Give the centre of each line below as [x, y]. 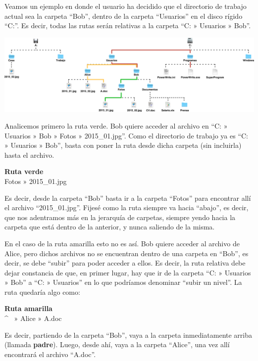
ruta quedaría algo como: [42, 292]
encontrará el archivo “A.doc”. [50, 354]
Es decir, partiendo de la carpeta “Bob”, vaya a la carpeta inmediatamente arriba [129, 335]
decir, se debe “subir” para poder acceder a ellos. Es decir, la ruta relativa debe [125, 263]
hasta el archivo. [29, 155]
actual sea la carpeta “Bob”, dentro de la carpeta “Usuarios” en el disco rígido [124, 16]
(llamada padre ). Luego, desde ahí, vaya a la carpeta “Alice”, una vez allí [117, 344]
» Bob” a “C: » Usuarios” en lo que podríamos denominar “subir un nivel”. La [123, 282]
